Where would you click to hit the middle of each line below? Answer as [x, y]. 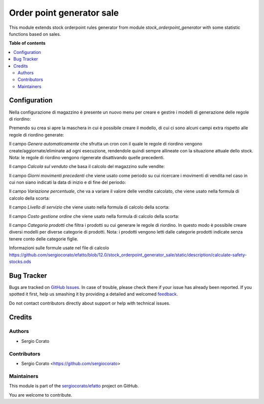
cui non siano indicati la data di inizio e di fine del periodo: [67, 182]
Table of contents [27, 43]
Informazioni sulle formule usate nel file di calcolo [59, 248]
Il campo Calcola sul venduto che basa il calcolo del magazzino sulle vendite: [87, 166]
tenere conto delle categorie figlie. [44, 239]
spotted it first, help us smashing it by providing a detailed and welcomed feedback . [94, 294]
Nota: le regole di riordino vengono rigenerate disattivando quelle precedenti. [87, 157]
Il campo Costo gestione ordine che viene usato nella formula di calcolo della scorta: [94, 216]
